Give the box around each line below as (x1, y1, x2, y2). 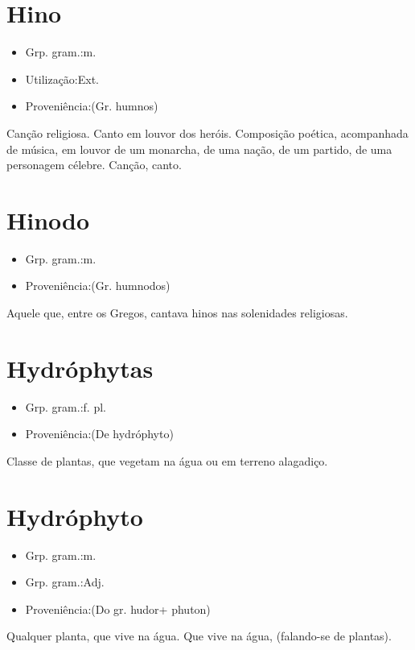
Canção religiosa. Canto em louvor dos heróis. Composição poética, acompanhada (6, 124, 409, 141)
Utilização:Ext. (25, 70, 100, 87)
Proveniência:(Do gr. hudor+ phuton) (25, 600, 211, 617)
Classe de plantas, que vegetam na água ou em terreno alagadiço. (6, 452, 328, 469)
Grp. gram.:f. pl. (25, 398, 106, 415)
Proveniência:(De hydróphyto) (25, 425, 174, 442)
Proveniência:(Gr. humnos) (25, 97, 158, 114)
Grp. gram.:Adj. (25, 573, 105, 590)
